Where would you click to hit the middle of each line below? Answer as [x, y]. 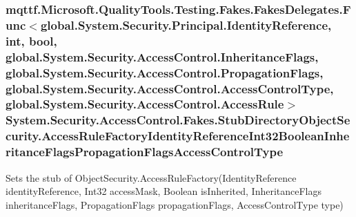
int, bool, [31, 40]
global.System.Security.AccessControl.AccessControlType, [170, 88]
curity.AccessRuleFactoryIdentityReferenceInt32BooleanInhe [178, 136]
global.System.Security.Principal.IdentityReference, [186, 25]
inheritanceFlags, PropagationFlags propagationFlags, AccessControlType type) [175, 204]
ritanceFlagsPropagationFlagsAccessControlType [145, 152]
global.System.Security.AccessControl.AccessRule [145, 104]
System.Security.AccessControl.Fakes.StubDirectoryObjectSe [178, 120]
